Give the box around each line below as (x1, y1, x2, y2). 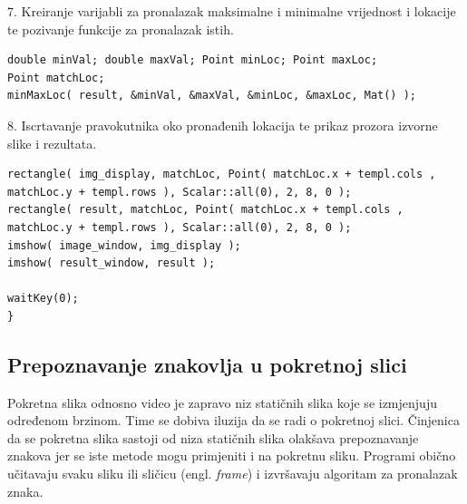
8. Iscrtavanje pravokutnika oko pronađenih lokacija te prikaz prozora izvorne (7, 115, 438, 134)
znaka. (7, 481, 44, 500)
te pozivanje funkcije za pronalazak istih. (7, 19, 234, 38)
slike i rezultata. (7, 133, 97, 152)
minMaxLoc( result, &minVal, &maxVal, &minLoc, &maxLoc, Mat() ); (7, 89, 417, 102)
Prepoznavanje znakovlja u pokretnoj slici (7, 350, 407, 378)
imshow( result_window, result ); (7, 257, 216, 270)
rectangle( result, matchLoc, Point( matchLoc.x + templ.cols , (7, 203, 404, 217)
